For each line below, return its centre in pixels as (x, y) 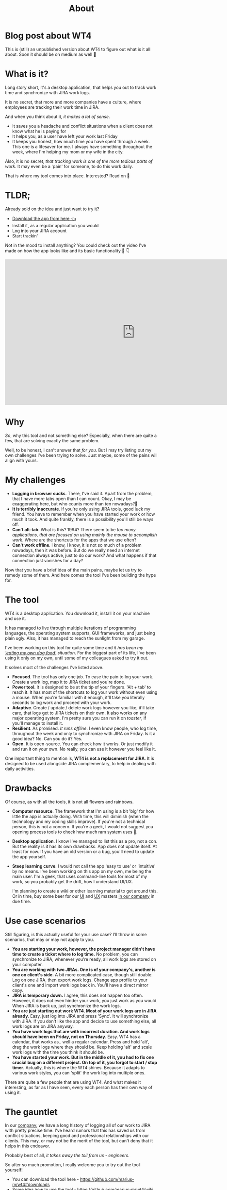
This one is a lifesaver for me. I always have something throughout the (82, 147)
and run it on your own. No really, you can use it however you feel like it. (84, 749)
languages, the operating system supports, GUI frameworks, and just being (80, 633)
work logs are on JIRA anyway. (43, 1026)
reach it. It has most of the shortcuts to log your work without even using (85, 692)
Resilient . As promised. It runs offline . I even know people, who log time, (85, 728)
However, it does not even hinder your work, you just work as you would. (85, 1000)
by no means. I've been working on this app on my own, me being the (82, 871)
